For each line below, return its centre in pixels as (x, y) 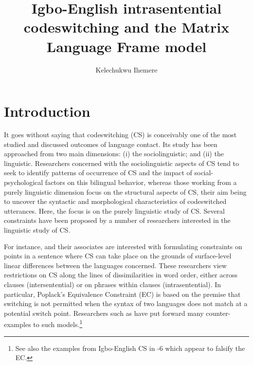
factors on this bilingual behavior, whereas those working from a (141, 182)
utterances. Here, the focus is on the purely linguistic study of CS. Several (114, 210)
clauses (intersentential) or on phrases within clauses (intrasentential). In (113, 284)
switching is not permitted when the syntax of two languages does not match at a (126, 303)
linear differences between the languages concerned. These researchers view (115, 265)
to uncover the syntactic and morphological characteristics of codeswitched (115, 201)
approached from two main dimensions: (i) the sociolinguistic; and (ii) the (114, 154)
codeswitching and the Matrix (126, 27)
